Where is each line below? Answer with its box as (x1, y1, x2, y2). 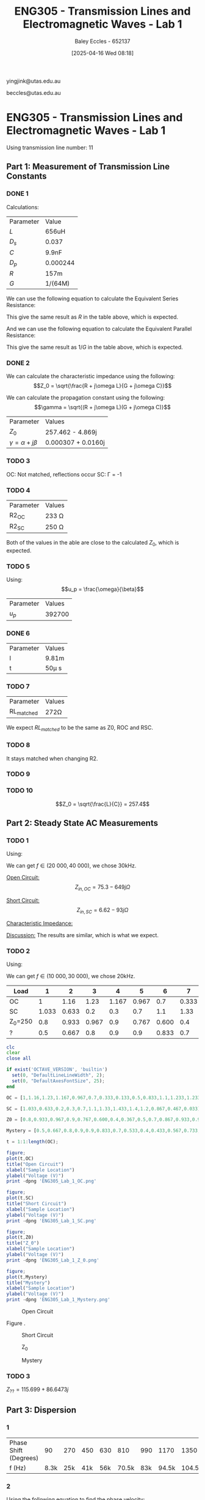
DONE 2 (6, 358, 31, 367)
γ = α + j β (9, 439, 38, 447)
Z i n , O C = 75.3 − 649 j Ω (74, 883, 131, 893)
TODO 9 (6, 770, 31, 778)
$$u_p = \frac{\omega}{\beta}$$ (60, 585, 145, 593)
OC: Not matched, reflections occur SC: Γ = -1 (6, 470, 122, 478)
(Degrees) (9, 1454, 39, 1462)
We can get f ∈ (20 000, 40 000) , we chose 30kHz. (6, 862, 137, 869)
